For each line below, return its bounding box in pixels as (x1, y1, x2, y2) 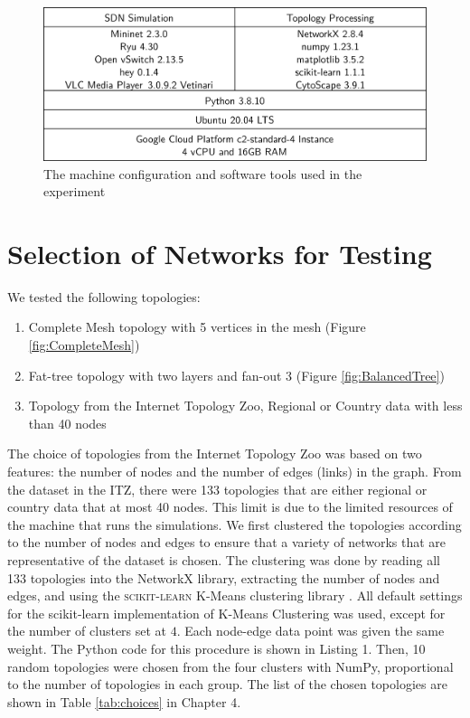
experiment (43, 182, 106, 201)
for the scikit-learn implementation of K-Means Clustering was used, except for (7, 603, 446, 622)
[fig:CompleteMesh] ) (28, 335, 140, 354)
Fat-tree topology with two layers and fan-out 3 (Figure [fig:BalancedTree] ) (28, 365, 445, 384)
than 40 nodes (28, 413, 107, 432)
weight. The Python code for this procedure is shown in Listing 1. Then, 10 (7, 638, 426, 657)
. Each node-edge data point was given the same (176, 621, 445, 640)
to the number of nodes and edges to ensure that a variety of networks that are (7, 533, 446, 552)
